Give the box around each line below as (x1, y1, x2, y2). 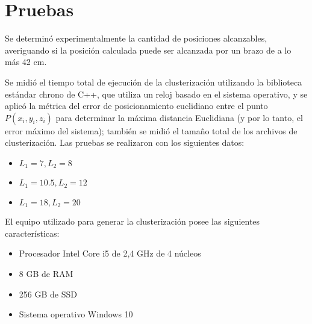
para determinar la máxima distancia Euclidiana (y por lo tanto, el (55, 111, 303, 123)
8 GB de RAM (19, 267, 73, 280)
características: (5, 226, 60, 239)
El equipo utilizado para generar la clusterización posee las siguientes (5, 215, 260, 228)
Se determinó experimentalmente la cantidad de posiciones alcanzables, (5, 32, 267, 45)
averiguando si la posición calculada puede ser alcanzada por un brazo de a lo (5, 43, 292, 56)
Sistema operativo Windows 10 (19, 308, 133, 320)
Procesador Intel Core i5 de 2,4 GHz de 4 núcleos (19, 247, 201, 260)
